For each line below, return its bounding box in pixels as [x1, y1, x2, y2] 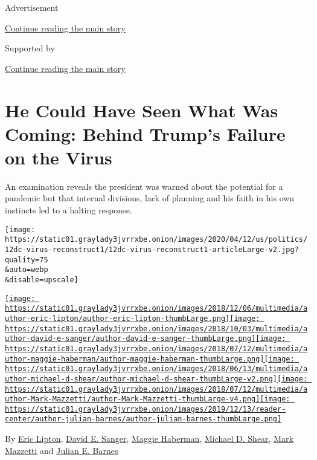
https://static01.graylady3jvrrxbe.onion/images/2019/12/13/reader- [5, 404, 286, 413]
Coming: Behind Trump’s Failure [5, 121, 286, 146]
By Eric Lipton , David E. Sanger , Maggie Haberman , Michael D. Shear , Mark [5, 432, 293, 445]
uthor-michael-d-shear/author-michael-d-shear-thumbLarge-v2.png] [5, 374, 278, 383]
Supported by [5, 42, 55, 54]
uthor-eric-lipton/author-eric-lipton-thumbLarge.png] [5, 314, 230, 323]
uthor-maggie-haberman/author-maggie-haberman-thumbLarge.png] [5, 354, 264, 363]
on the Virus [5, 144, 112, 169]
